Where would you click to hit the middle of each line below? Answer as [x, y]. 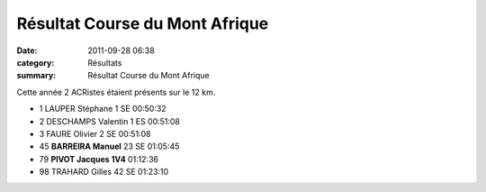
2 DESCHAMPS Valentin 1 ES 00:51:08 [109, 121]
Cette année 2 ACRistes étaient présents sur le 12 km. [116, 92]
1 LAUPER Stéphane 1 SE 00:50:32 [103, 109]
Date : [27, 50]
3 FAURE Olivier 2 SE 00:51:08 [95, 133]
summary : [36, 76]
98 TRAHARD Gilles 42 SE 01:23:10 [104, 172]
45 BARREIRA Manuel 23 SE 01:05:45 [109, 146]
